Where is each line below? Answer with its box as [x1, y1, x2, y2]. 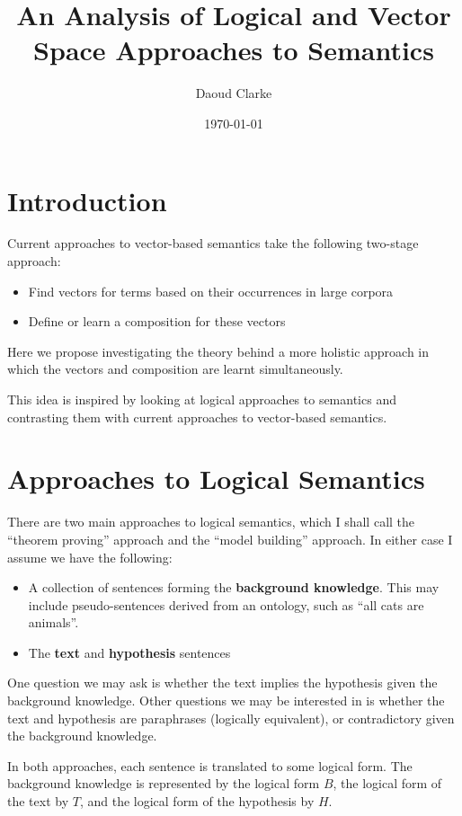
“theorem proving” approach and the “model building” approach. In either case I [7, 529, 453, 548]
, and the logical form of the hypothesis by [79, 792, 315, 811]
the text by [7, 792, 69, 811]
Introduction [7, 182, 167, 218]
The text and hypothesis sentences [28, 643, 231, 661]
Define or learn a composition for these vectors [28, 312, 286, 331]
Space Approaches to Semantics [33, 31, 434, 68]
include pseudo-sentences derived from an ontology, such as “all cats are [28, 595, 424, 614]
